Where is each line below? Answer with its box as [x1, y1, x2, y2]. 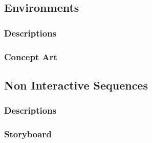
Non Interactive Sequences [4, 77, 148, 93]
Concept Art [4, 50, 57, 63]
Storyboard [4, 128, 52, 140]
